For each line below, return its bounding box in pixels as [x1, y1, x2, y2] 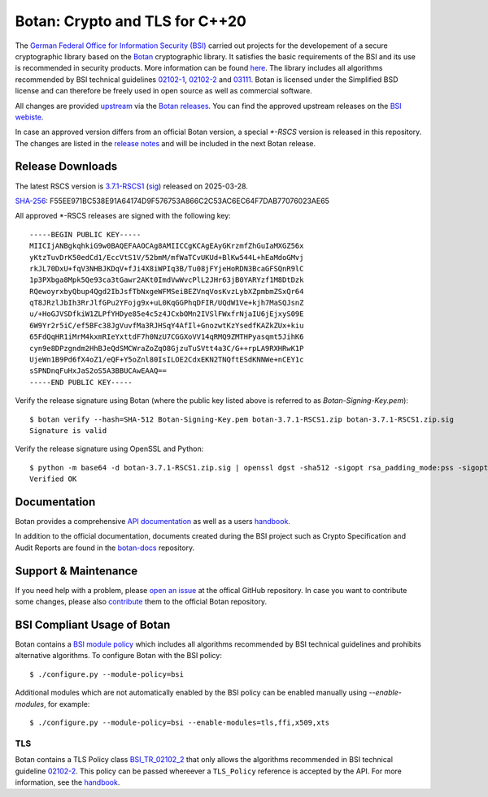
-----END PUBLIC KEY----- [29, 378, 133, 387]
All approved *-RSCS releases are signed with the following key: [15, 211, 231, 221]
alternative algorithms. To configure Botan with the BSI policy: [15, 651, 223, 661]
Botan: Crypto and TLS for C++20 [15, 12, 247, 30]
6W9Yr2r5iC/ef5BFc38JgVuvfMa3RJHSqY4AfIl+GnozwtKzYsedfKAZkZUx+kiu [29, 321, 304, 330]
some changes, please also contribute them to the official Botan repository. [15, 597, 268, 607]
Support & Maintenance [15, 564, 138, 578]
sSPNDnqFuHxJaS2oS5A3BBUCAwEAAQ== [29, 366, 167, 375]
